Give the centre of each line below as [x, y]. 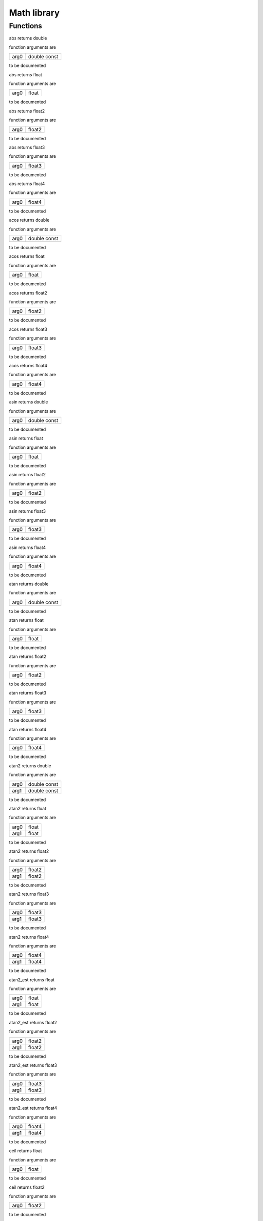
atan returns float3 [28, 693]
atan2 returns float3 [29, 894]
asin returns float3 [28, 511]
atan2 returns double [30, 766]
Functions [26, 26]
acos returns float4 [28, 365]
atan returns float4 [28, 729]
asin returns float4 [28, 547]
